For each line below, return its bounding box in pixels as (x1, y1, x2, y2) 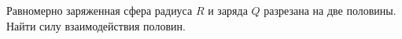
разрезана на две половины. (264, 2, 396, 18)
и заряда (208, 2, 248, 18)
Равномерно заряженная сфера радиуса (6, 2, 193, 18)
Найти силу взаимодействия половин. (6, 17, 186, 34)
